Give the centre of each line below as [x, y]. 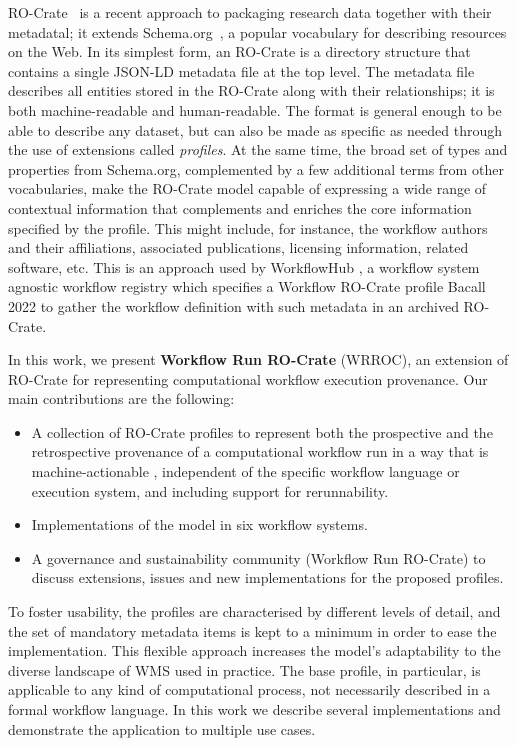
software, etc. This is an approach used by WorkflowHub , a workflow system [244, 266]
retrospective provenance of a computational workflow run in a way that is [260, 451]
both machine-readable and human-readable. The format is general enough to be [255, 109]
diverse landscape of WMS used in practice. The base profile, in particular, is [244, 669]
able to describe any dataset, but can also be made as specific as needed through [255, 129]
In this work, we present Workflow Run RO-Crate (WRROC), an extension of [258, 359]
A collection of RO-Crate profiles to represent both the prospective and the [262, 431]
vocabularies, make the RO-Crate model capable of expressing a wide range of [247, 188]
